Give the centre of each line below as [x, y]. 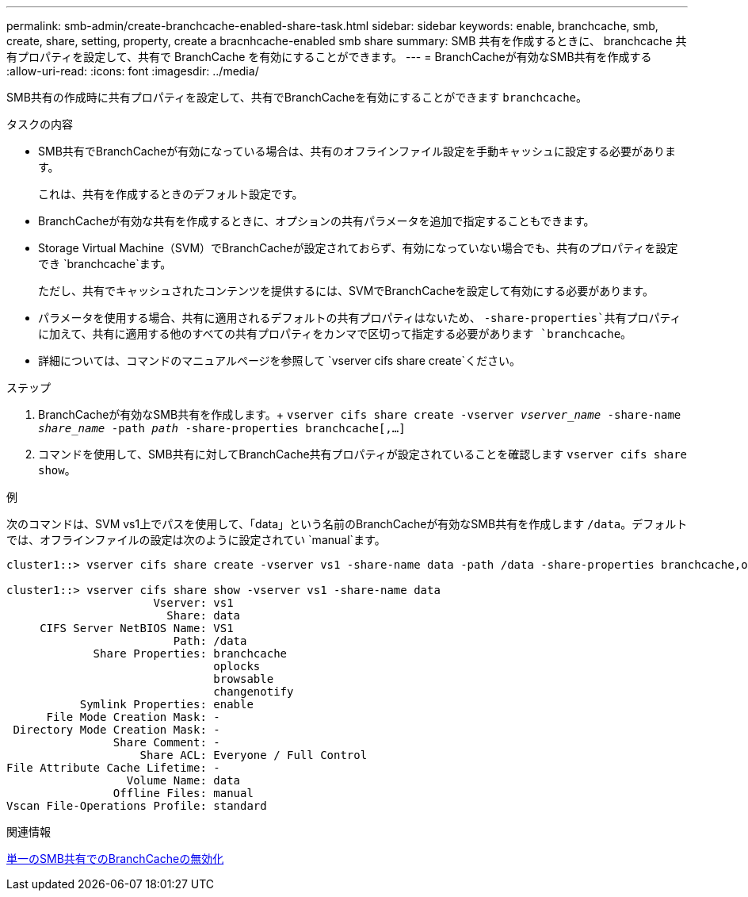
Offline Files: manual [183, 793]
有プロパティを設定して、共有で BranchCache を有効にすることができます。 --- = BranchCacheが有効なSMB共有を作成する [329, 57]
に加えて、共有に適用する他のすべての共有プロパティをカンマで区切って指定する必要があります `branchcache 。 [335, 333]
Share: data [204, 615]
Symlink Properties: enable [166, 704]
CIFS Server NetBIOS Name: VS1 [137, 628]
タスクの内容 [40, 124]
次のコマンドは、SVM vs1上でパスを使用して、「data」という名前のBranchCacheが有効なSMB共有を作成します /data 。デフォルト [347, 524]
